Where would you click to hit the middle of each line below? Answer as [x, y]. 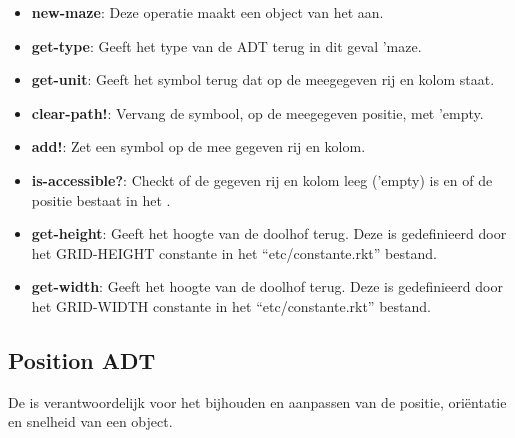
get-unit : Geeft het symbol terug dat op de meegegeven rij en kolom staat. [263, 79]
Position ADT [82, 359]
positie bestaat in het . [101, 199]
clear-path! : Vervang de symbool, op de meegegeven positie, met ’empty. [257, 112]
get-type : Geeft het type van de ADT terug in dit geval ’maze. [226, 45]
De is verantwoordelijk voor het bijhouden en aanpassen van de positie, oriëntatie [257, 401]
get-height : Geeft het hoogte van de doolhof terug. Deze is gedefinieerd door [269, 233]
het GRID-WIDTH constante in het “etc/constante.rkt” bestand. [231, 305]
